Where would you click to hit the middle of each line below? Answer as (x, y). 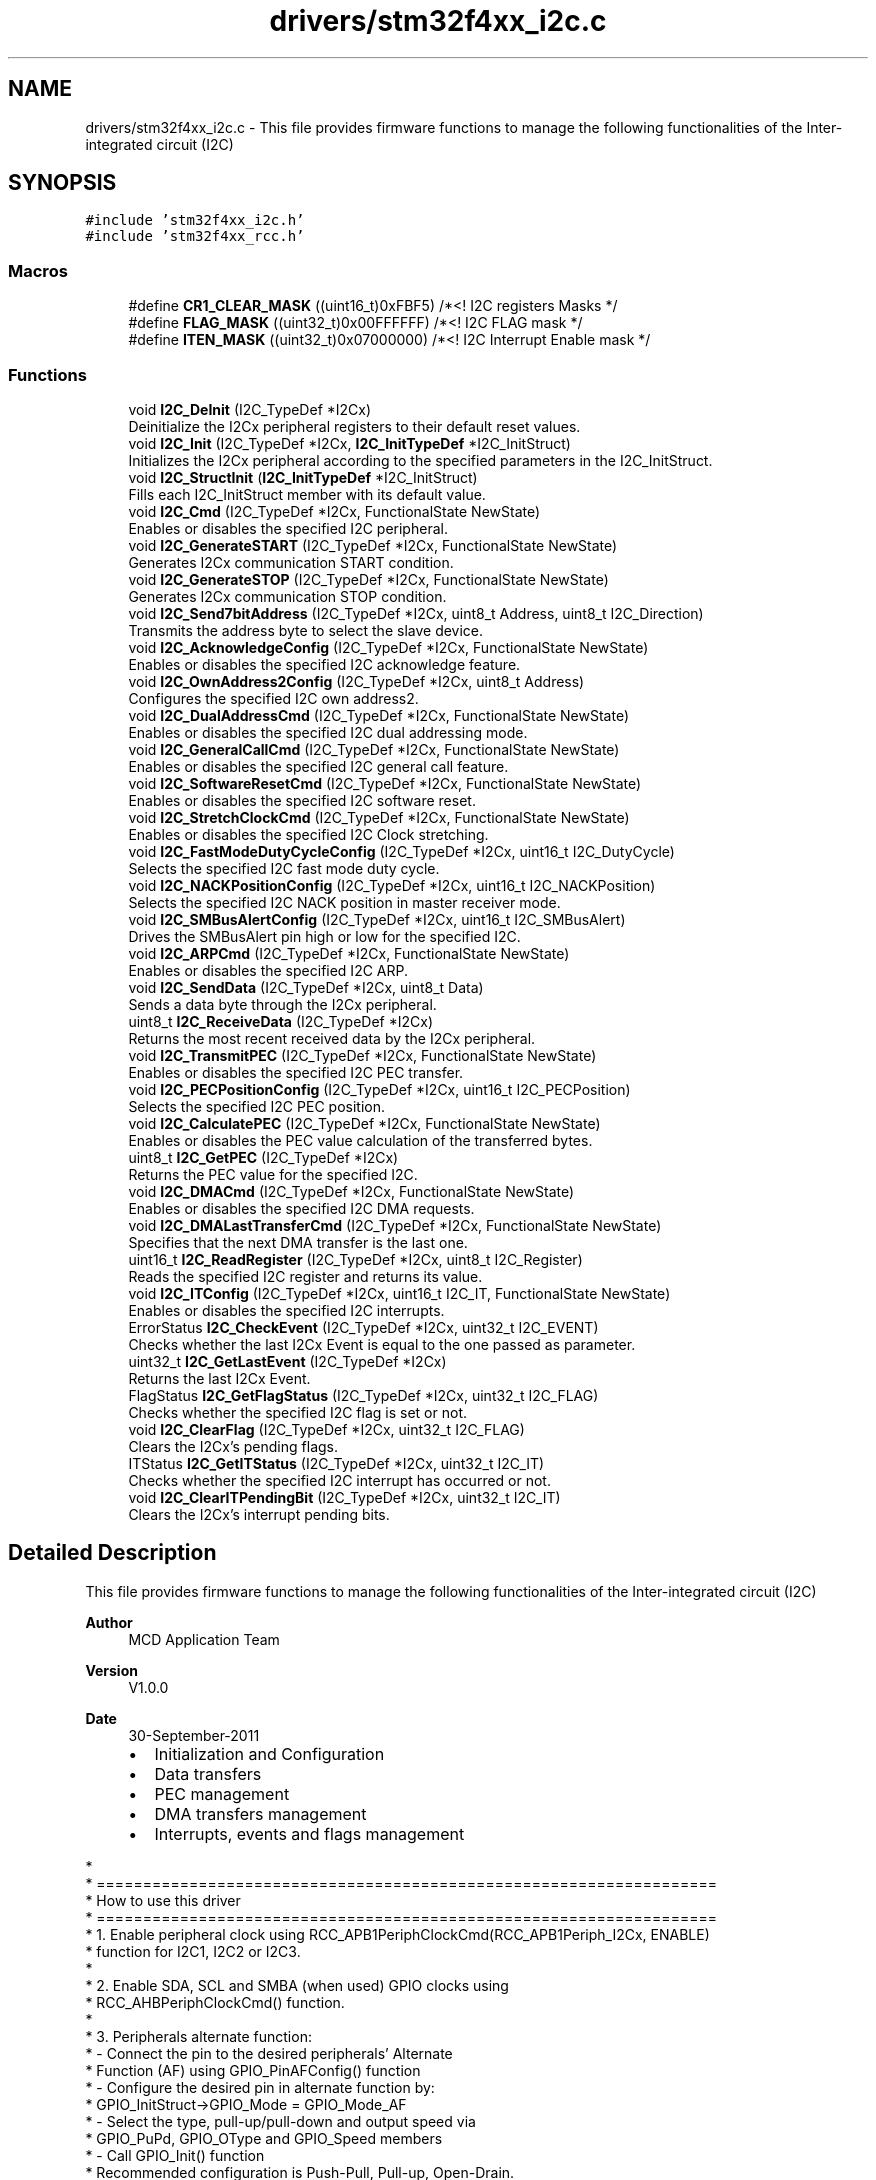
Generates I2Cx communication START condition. (291, 562)
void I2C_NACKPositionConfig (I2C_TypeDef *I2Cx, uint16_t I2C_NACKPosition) (392, 885)
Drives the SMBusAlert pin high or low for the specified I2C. (324, 936)
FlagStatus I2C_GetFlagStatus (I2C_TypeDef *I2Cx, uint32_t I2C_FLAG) (363, 1395)
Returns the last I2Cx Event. (219, 1378)
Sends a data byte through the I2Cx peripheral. (282, 1004)
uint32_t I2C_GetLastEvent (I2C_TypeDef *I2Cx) (287, 1361)
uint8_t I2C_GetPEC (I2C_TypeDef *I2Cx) (263, 1157)
